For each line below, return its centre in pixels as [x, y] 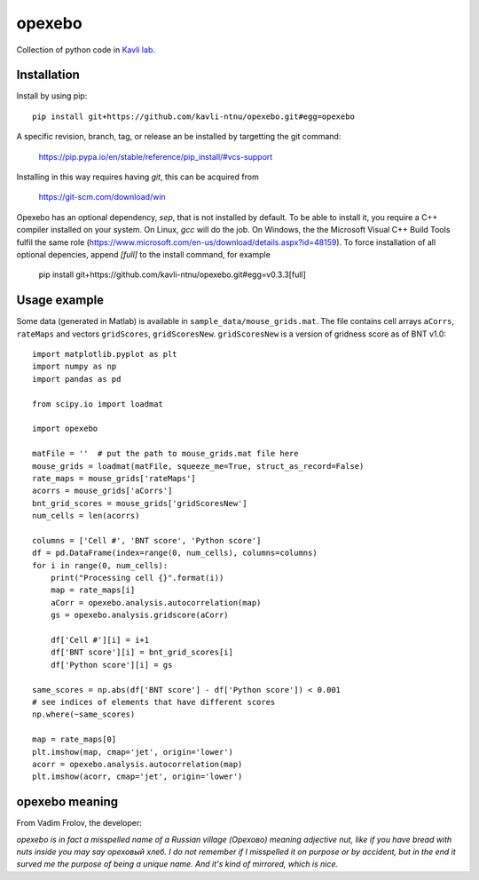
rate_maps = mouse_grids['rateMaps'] [114, 478]
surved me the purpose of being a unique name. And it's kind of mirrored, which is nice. [177, 864]
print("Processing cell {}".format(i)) [137, 578]
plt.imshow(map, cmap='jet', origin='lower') [133, 752]
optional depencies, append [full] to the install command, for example [143, 254]
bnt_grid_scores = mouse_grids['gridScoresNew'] [140, 503]
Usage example [60, 301]
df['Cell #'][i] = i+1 [100, 640]
